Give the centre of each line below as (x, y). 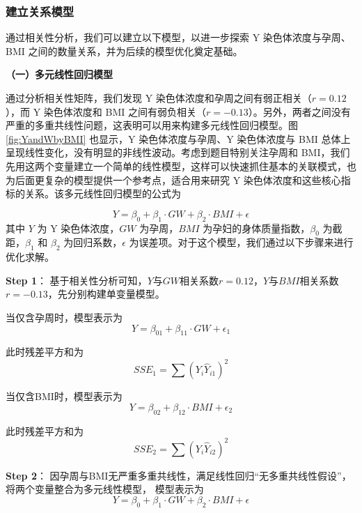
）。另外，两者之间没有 (299, 111)
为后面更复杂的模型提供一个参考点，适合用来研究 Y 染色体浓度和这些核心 (173, 179)
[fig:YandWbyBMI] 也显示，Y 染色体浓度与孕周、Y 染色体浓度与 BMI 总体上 (178, 138)
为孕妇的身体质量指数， (257, 228)
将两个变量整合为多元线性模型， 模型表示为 (105, 489)
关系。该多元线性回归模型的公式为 (103, 193)
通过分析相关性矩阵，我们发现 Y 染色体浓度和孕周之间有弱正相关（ (159, 98)
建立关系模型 (40, 11)
